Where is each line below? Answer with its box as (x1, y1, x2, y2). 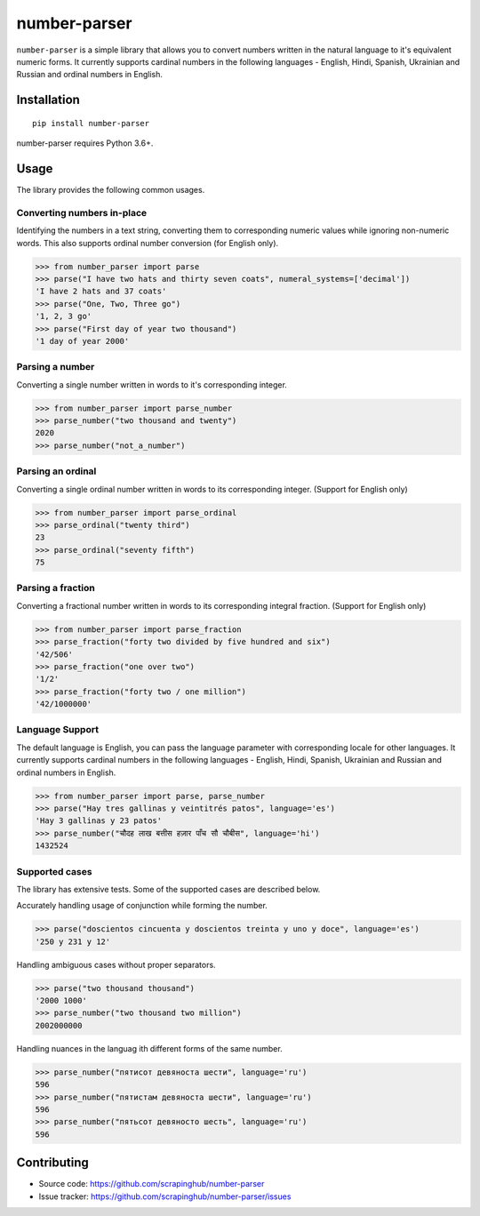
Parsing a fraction (16, 582, 95, 595)
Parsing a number (16, 361, 95, 373)
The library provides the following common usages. (16, 185, 205, 196)
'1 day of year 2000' (35, 336, 130, 346)
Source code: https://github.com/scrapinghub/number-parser (38, 1179, 265, 1189)
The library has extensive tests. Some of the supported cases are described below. (16, 884, 321, 894)
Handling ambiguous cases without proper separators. (16, 959, 217, 970)
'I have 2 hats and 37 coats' (35, 286, 167, 297)
